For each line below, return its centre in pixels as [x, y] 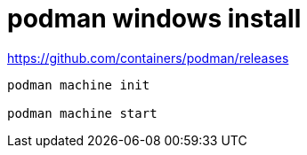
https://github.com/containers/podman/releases [148, 58]
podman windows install [154, 19]
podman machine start [82, 113]
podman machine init [79, 85]
